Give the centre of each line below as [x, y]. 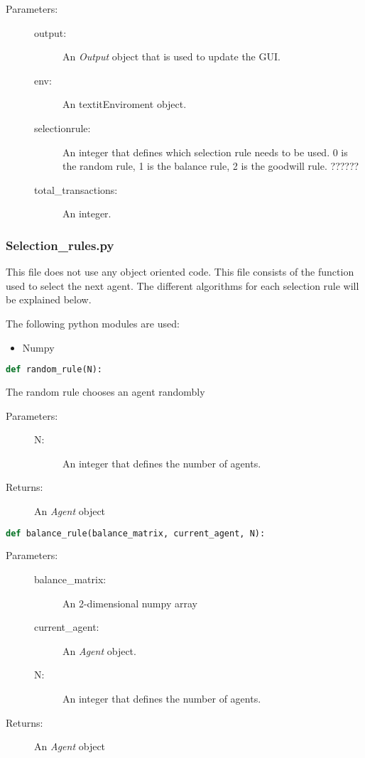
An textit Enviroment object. [125, 104]
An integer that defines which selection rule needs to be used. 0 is [205, 152]
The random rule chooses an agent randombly [105, 391]
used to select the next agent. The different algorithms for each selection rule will [182, 285]
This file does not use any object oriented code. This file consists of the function [180, 272]
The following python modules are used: [93, 323]
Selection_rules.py [60, 245]
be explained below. [49, 299]
